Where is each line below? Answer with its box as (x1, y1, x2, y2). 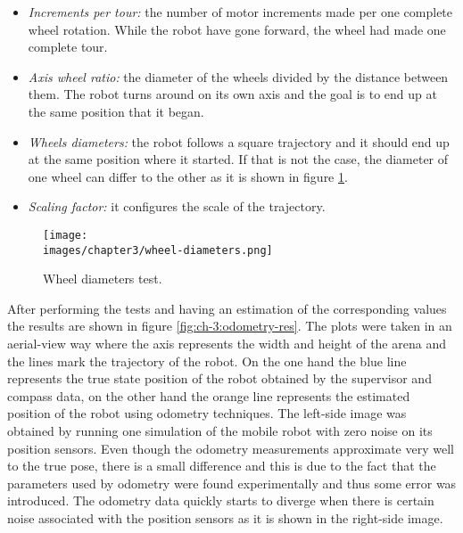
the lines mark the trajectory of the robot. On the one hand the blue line (7, 351, 407, 370)
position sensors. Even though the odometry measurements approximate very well (7, 439, 454, 457)
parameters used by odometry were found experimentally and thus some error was (7, 473, 457, 492)
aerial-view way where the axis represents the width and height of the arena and (7, 334, 446, 353)
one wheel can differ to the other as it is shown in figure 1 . (28, 167, 348, 185)
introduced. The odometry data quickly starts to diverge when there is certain (7, 491, 434, 510)
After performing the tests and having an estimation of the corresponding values (7, 299, 447, 317)
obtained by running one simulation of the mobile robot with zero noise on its (7, 422, 433, 439)
